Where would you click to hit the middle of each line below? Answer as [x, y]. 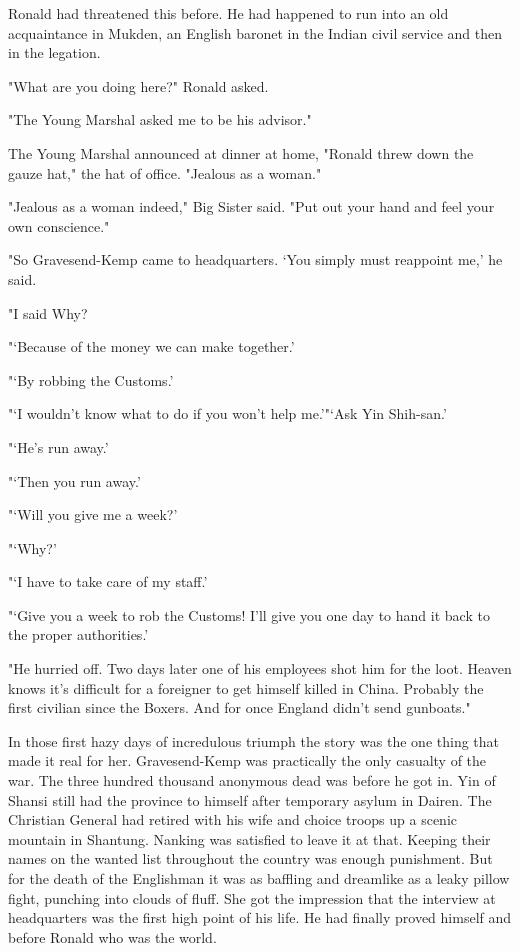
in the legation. [54, 52]
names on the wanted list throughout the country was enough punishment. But [250, 858]
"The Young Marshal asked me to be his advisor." [160, 119]
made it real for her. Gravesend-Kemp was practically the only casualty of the [247, 760]
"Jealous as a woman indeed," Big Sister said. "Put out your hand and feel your [251, 206]
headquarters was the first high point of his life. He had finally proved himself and [260, 917]
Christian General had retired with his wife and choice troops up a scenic [232, 819]
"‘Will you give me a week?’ [93, 514]
